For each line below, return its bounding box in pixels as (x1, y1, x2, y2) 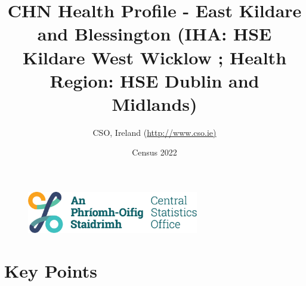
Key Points (4, 258, 98, 282)
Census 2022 (132, 146, 177, 158)
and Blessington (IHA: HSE (37, 21, 272, 46)
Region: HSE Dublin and (50, 68, 259, 92)
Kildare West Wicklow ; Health (22, 45, 287, 69)
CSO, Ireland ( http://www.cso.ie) (92, 126, 217, 138)
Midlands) (112, 91, 197, 116)
